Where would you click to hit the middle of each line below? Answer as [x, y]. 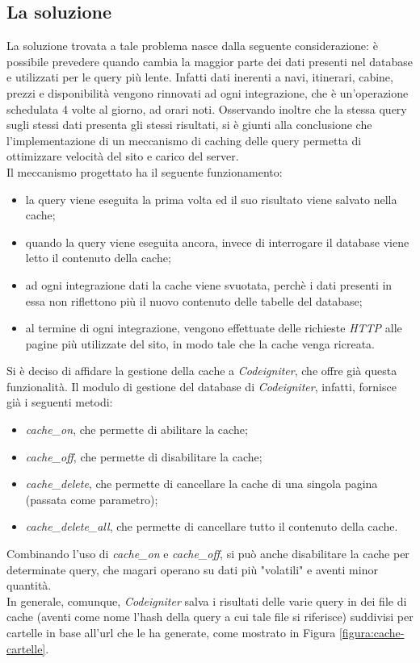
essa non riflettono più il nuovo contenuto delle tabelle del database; [194, 300]
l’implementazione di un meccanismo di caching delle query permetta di [184, 140]
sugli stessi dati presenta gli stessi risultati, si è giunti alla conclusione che [189, 125]
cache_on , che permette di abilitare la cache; [136, 429]
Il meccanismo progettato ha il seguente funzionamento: [145, 171]
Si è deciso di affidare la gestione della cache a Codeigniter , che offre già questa [202, 371]
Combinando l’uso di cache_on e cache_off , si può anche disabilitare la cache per [208, 554]
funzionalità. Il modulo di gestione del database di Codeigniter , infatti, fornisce [202, 386]
